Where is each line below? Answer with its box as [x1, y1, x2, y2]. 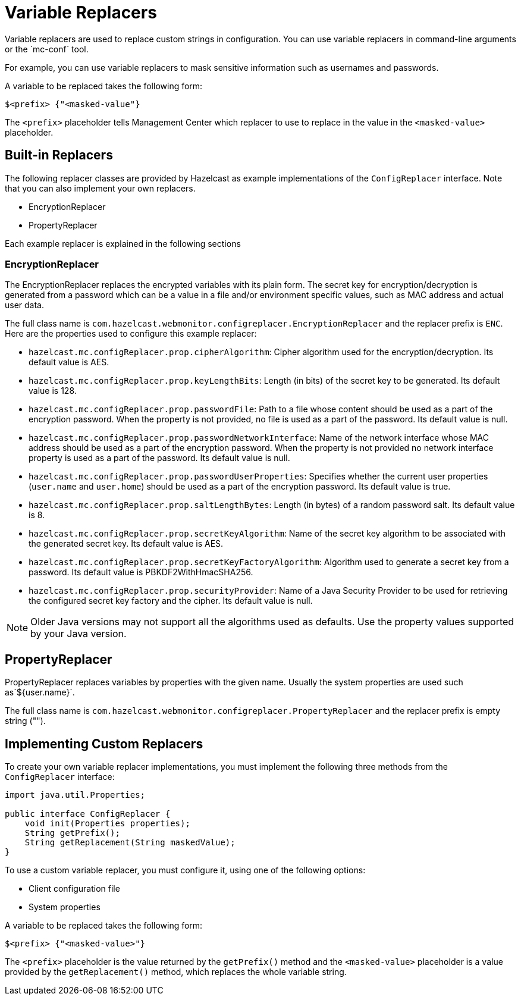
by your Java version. [30, 628, 127, 640]
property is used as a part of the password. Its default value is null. [29, 453, 290, 463]
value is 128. [29, 385, 77, 396]
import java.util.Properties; [5, 790, 146, 800]
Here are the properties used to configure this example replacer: [5, 328, 257, 339]
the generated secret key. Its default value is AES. [29, 538, 224, 549]
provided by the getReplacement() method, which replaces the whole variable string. [5, 967, 347, 977]
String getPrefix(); [24, 828, 120, 838]
